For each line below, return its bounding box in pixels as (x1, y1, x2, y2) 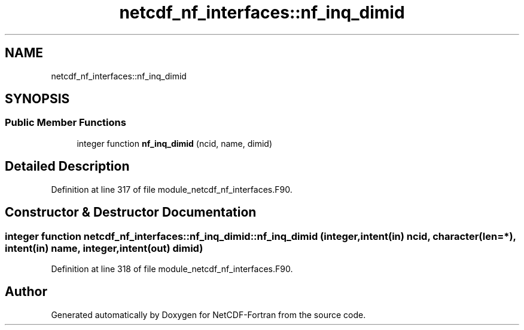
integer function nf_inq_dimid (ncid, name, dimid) (77, 138, 272, 149)
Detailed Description (5, 159, 130, 174)
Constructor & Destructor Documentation (5, 205, 257, 220)
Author (5, 284, 47, 300)
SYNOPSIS (5, 91, 70, 107)
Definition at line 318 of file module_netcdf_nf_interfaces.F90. (51, 263, 293, 274)
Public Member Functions (5, 116, 126, 129)
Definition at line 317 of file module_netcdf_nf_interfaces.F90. (51, 184, 293, 195)
